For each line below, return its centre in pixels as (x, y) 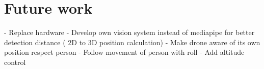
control (15, 62)
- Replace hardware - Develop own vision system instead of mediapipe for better (129, 32)
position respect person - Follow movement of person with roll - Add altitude (124, 52)
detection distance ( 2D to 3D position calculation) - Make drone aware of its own (132, 42)
